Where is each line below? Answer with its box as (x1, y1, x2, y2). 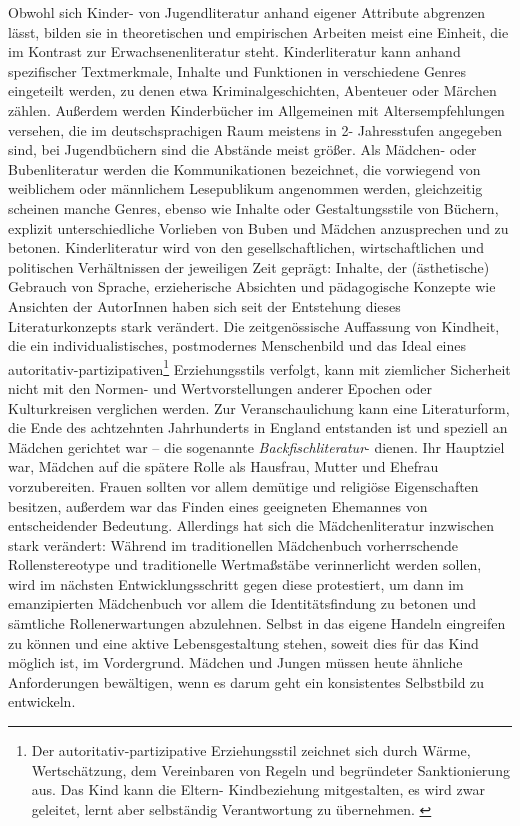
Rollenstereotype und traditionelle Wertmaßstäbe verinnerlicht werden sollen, (8, 554, 482, 575)
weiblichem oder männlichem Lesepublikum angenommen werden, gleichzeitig (8, 178, 483, 199)
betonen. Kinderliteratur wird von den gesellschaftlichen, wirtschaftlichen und (8, 237, 485, 258)
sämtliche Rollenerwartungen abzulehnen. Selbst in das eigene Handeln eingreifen (8, 613, 506, 634)
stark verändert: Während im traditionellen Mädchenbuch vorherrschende (8, 534, 459, 555)
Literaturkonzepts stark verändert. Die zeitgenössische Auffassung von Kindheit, (8, 315, 500, 336)
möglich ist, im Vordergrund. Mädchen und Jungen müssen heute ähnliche (8, 652, 463, 673)
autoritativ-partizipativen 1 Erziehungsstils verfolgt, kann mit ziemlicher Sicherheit (8, 355, 511, 379)
